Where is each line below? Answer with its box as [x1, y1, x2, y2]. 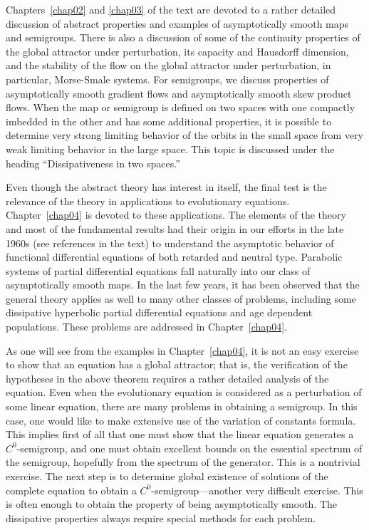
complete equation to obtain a [6, 482, 137, 497]
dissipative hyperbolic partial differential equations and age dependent [6, 305, 313, 320]
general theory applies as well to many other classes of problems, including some [6, 291, 356, 306]
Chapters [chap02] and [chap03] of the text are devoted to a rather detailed [6, 2, 336, 16]
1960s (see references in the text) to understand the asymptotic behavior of [6, 235, 334, 250]
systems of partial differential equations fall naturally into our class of [6, 263, 311, 278]
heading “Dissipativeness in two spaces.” [6, 155, 180, 170]
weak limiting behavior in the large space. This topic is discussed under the [6, 141, 335, 156]
